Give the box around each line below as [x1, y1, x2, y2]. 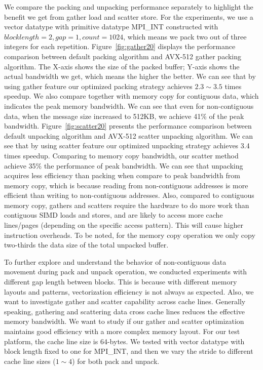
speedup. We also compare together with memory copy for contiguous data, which [4, 91, 259, 101]
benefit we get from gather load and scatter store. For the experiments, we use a [4, 11, 253, 22]
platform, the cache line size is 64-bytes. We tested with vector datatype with [4, 336, 245, 346]
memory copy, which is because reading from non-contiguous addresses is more [4, 180, 248, 190]
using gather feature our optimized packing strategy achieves [4, 80, 193, 91]
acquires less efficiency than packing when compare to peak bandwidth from [4, 170, 240, 181]
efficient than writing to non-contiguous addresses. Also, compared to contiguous [4, 190, 254, 200]
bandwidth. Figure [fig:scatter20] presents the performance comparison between [4, 120, 252, 131]
